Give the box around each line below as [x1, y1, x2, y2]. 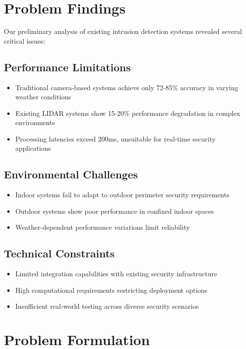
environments [15, 117, 55, 127]
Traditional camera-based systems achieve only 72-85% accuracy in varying [15, 82, 238, 92]
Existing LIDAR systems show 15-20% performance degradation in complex [15, 108, 240, 118]
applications [15, 143, 51, 153]
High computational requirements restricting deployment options [15, 285, 208, 295]
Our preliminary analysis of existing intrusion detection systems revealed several [4, 26, 242, 36]
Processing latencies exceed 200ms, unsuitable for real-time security [15, 133, 216, 143]
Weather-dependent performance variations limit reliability [15, 222, 190, 232]
